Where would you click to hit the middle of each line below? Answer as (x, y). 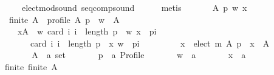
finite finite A (31, 66)
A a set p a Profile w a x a (139, 55)
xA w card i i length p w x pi (87, 31)
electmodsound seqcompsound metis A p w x (134, 7)
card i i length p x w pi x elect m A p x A (150, 43)
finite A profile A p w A (64, 19)
